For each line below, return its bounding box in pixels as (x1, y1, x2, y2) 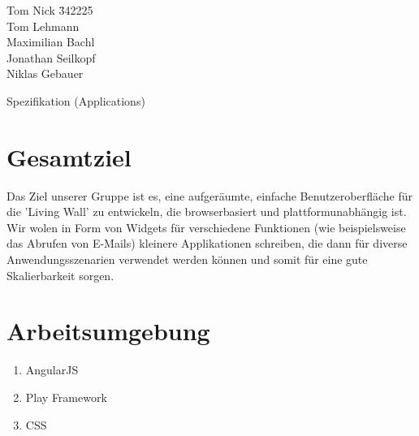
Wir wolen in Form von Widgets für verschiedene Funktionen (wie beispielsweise (6, 218, 406, 235)
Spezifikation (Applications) (6, 92, 145, 109)
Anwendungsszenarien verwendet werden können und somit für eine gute (6, 251, 368, 268)
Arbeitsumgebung (6, 314, 210, 348)
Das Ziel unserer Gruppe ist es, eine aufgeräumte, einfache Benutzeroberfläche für (6, 187, 413, 204)
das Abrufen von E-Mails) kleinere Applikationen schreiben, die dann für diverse (6, 235, 408, 252)
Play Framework (25, 388, 107, 405)
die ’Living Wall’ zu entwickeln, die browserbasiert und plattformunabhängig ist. (6, 203, 407, 220)
